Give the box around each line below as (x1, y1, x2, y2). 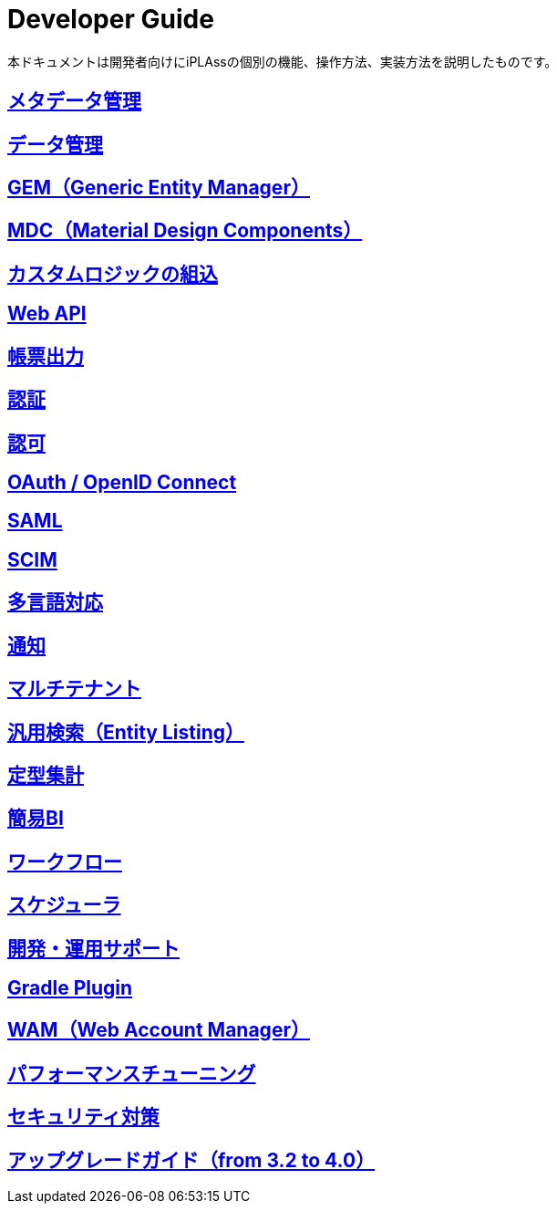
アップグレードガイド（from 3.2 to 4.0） (7, 1148, 376, 1172)
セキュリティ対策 (7, 1105, 160, 1129)
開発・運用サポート (7, 936, 180, 960)
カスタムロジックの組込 (7, 262, 218, 286)
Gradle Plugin (7, 976, 133, 1000)
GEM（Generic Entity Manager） (7, 176, 310, 200)
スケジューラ (7, 893, 121, 917)
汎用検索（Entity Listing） (7, 720, 245, 744)
